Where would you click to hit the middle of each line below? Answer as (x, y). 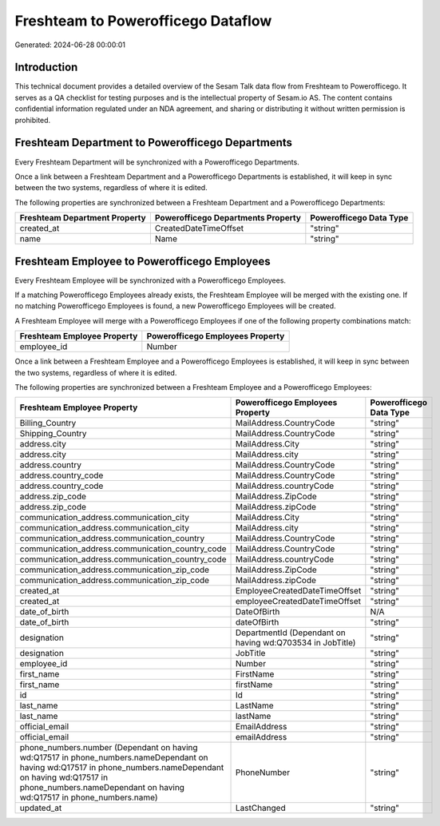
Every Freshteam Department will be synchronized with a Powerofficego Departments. (157, 162)
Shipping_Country (53, 434)
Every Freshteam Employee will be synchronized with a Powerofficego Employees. (151, 280)
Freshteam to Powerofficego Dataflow (143, 21)
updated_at (41, 808)
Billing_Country (48, 423)
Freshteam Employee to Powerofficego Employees (143, 261)
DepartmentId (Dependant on (291, 633)
